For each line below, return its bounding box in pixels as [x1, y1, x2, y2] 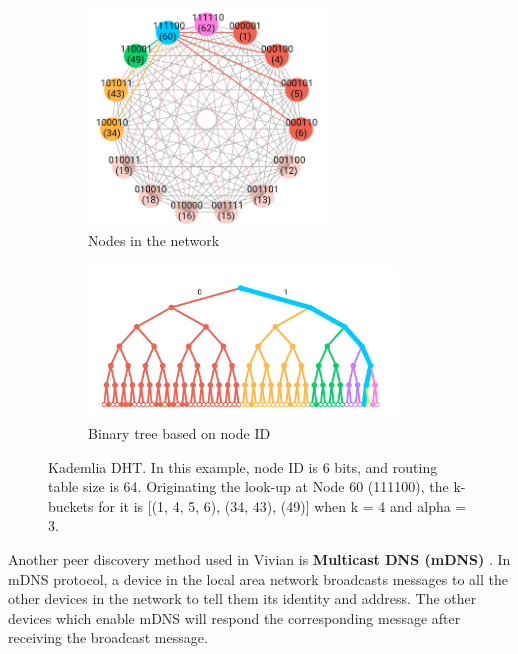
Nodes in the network [88, 230, 220, 251]
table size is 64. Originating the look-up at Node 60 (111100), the [48, 476, 449, 497]
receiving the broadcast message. [8, 627, 208, 648]
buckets [48, 495, 94, 516]
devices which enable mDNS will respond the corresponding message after [8, 607, 461, 628]
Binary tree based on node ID [88, 423, 271, 444]
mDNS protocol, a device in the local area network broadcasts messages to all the [8, 568, 509, 589]
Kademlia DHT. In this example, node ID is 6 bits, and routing [48, 456, 438, 477]
